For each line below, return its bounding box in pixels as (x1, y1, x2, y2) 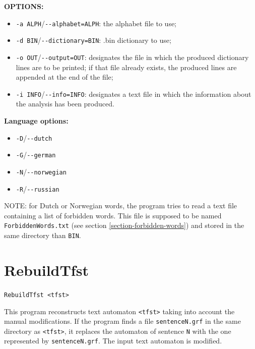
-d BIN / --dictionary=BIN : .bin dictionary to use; (16, 35, 171, 45)
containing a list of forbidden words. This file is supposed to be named (4, 210, 222, 220)
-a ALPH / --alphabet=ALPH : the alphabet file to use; (16, 18, 177, 28)
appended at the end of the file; (16, 72, 113, 82)
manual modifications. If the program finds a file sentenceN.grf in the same (4, 316, 241, 326)
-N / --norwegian (16, 166, 67, 177)
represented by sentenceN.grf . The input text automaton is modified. (4, 335, 222, 346)
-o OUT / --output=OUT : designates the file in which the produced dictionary (16, 51, 249, 62)
